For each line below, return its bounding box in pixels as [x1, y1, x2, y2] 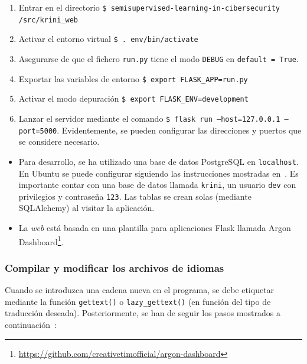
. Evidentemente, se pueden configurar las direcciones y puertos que [57, 123, 302, 136]
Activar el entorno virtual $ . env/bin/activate [18, 32, 198, 45]
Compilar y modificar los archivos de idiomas [5, 260, 224, 275]
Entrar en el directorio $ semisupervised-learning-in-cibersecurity [18, 1, 280, 13]
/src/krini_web [18, 15, 79, 24]
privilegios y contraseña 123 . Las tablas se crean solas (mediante [18, 190, 252, 202]
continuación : [5, 318, 57, 330]
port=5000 [18, 126, 57, 135]
